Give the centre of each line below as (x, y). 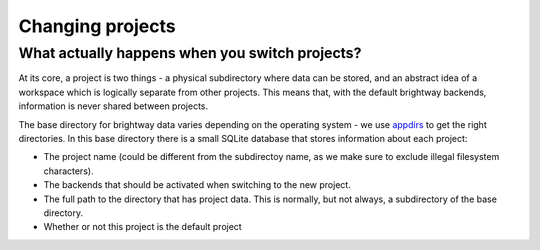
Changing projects (97, 26)
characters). (68, 171)
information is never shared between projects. (113, 106)
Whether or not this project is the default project (142, 227)
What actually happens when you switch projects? (190, 53)
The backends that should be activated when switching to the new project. (197, 185)
